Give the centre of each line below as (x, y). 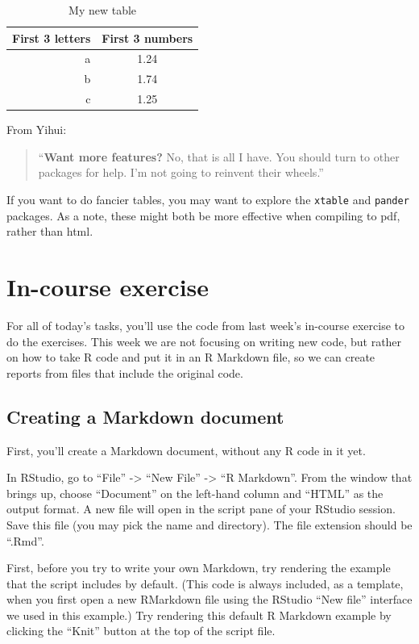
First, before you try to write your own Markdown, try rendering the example (199, 568)
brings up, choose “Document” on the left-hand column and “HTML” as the (195, 493)
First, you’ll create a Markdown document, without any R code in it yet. (186, 450)
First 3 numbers (147, 38)
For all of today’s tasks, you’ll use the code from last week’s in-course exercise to (206, 325)
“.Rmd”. (25, 540)
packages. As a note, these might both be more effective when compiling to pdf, (203, 215)
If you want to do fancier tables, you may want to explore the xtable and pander (208, 199)
